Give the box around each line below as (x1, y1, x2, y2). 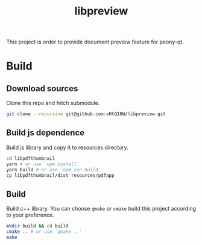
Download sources (6, 83, 78, 94)
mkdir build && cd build (6, 223, 69, 229)
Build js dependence (6, 128, 85, 138)
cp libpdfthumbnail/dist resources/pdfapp (6, 172, 115, 179)
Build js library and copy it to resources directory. (6, 144, 128, 151)
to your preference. (6, 211, 54, 218)
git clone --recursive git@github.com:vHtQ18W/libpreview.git (6, 111, 166, 117)
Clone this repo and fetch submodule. (6, 100, 100, 107)
